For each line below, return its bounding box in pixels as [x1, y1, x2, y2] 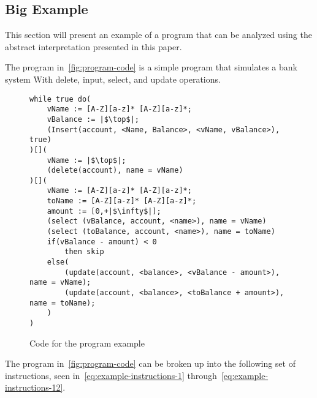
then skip [64, 247, 104, 257]
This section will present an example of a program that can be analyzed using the [5, 28, 312, 41]
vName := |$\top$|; [47, 156, 126, 165]
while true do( [29, 94, 91, 103]
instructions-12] [5, 381, 63, 394]
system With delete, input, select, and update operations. [5, 72, 221, 85]
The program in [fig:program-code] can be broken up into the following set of [5, 357, 296, 370]
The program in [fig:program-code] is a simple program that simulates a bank [5, 61, 297, 73]
